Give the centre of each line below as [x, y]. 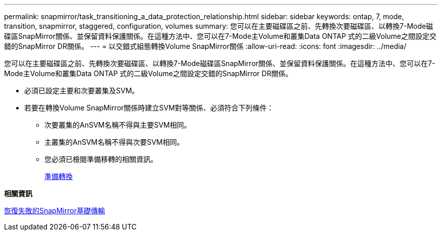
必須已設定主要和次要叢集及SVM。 [82, 91]
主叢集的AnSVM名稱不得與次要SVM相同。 [114, 142]
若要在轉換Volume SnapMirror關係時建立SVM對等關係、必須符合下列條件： [149, 108]
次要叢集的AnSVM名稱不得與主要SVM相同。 [118, 125]
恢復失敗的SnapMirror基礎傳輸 [54, 211]
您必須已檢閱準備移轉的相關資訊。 [101, 159]
